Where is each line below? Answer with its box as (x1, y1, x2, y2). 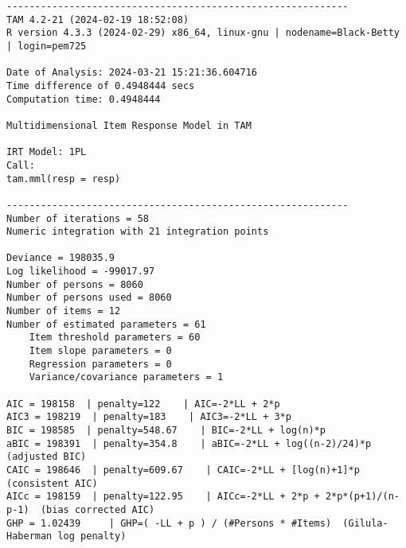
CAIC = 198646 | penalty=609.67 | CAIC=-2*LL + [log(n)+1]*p (6, 464, 360, 476)
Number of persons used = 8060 (6, 292, 172, 304)
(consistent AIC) (6, 477, 98, 489)
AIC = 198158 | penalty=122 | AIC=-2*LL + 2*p (6, 398, 280, 410)
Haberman (6, 531, 53, 542)
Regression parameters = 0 (29, 358, 172, 370)
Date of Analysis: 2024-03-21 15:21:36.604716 (6, 67, 257, 79)
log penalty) (57, 531, 127, 542)
